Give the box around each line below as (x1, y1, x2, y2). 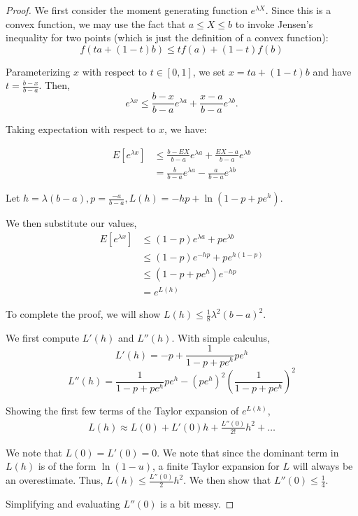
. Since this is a (265, 3, 331, 17)
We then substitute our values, (6, 216, 137, 230)
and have (313, 64, 352, 78)
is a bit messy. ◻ (160, 496, 234, 511)
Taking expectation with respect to (6, 122, 156, 137)
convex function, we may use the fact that (6, 16, 186, 31)
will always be (292, 459, 353, 473)
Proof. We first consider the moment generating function (6, 3, 248, 17)
